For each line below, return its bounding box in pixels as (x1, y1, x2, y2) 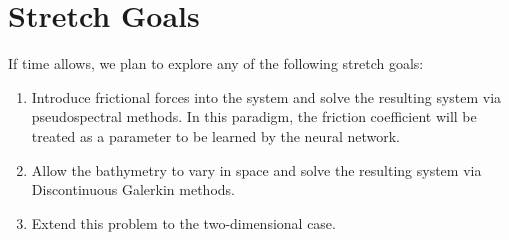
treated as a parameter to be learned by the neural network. (31, 125, 400, 146)
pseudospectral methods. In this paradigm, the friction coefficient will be (31, 106, 477, 127)
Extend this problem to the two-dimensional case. (31, 212, 336, 233)
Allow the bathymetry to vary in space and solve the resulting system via (31, 159, 482, 180)
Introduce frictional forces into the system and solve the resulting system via (31, 86, 502, 107)
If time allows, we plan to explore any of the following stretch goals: (8, 53, 424, 74)
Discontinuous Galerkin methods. (31, 179, 235, 200)
